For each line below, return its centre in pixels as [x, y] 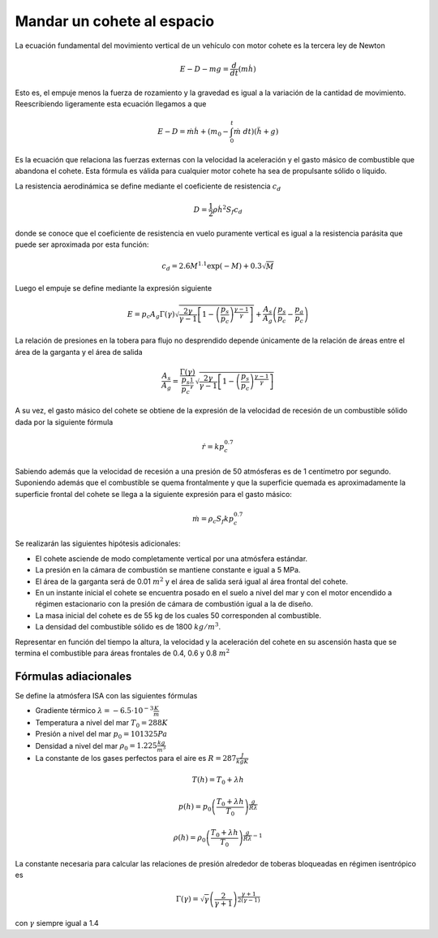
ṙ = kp [213, 446]
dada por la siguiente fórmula [64, 421]
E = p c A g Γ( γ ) [151, 315]
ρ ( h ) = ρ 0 [189, 839]
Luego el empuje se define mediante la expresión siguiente [114, 288]
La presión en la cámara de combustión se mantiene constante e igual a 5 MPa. [168, 570]
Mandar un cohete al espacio [115, 21]
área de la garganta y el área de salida [79, 352]
